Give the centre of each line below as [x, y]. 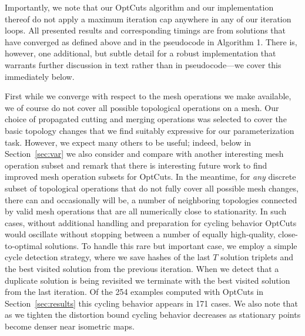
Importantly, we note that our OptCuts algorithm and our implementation [139, 7]
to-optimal [24, 245]
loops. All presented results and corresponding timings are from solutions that [145, 30]
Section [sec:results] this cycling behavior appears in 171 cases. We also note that [151, 303]
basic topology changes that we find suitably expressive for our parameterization [150, 130]
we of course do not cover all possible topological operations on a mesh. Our [142, 107]
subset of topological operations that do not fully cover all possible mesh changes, [152, 188]
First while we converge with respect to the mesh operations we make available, [148, 96]
